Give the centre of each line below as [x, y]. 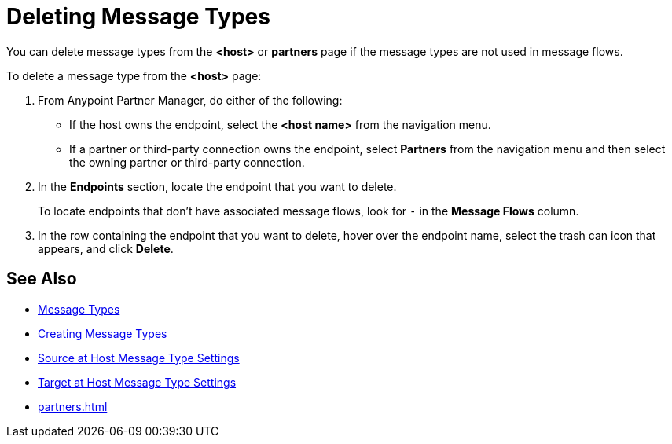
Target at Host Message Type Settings [137, 382]
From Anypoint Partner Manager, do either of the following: [190, 100]
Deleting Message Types [138, 17]
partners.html [73, 406]
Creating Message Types [103, 333]
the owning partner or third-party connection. [187, 162]
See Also [42, 279]
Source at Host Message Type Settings [139, 358]
